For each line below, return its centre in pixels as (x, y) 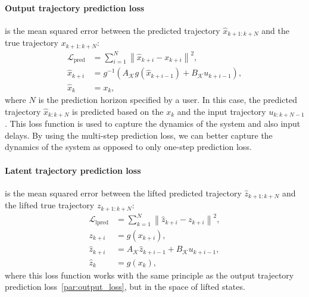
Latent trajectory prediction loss (73, 170)
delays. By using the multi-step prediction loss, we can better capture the (139, 135)
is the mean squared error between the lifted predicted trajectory (123, 193)
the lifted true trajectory (50, 205)
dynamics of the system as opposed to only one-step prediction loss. (128, 147)
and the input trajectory (221, 111)
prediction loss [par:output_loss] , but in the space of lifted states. (125, 287)
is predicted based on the (118, 111)
